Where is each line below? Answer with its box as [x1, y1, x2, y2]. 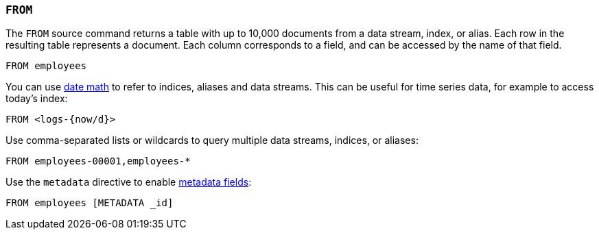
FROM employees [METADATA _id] [5, 197, 174, 209]
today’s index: [5, 92, 68, 105]
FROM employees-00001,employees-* [5, 156, 191, 167]
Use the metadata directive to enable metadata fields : [5, 176, 252, 188]
